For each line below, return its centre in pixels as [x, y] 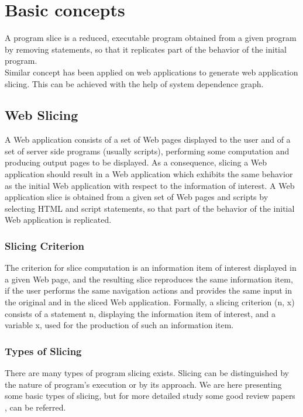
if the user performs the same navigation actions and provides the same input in [149, 290]
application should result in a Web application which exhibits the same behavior [149, 174]
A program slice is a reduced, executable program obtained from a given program [151, 38]
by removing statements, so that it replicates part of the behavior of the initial [146, 49]
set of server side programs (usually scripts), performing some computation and [147, 151]
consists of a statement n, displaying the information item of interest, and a [140, 313]
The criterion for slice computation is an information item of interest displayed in [151, 268]
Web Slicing [42, 115]
